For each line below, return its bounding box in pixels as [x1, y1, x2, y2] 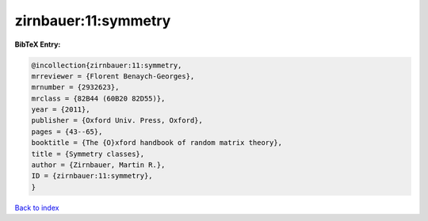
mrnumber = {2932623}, [31, 83, 120, 92]
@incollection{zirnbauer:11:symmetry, [31, 60, 182, 70]
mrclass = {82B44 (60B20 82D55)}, [31, 93, 166, 103]
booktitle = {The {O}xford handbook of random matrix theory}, [31, 139, 283, 147]
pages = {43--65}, [31, 127, 103, 136]
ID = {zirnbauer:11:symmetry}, [31, 171, 154, 181]
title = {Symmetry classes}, [31, 149, 145, 158]
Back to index [14, 203, 59, 212]
